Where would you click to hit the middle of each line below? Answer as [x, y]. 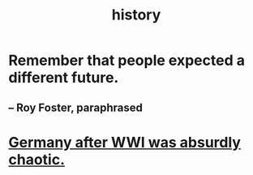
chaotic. [37, 159]
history [136, 15]
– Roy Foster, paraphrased [76, 107]
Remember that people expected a [127, 60]
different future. [64, 78]
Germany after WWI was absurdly [125, 142]
